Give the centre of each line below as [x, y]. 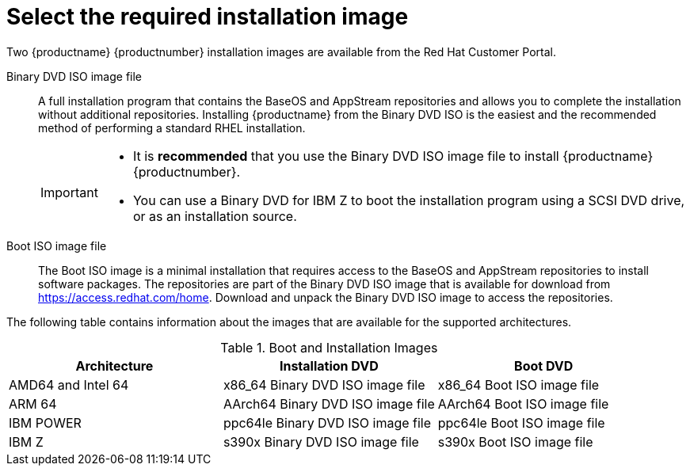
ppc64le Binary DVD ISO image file [327, 423]
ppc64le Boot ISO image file [521, 423]
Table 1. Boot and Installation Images [329, 347]
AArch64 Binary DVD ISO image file [329, 403]
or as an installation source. [215, 216]
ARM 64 [33, 403]
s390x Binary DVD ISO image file [321, 442]
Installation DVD [329, 365]
